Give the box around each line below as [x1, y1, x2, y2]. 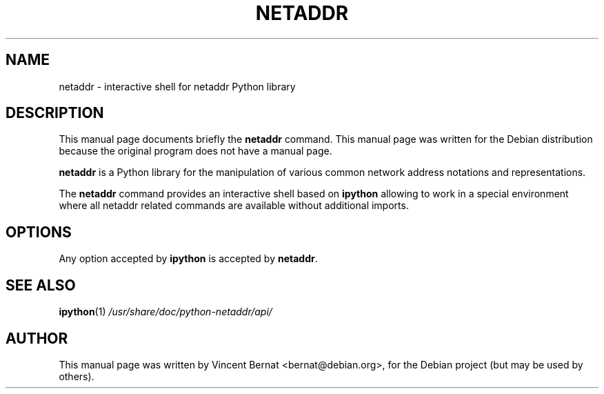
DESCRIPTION [6, 104, 104, 122]
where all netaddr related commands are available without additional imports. [59, 199, 409, 212]
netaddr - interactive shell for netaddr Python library [59, 80, 296, 92]
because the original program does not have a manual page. [59, 145, 332, 157]
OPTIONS [6, 223, 72, 241]
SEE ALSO [6, 276, 76, 294]
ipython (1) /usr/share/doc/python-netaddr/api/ [59, 306, 272, 318]
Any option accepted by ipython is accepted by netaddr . [59, 253, 318, 265]
